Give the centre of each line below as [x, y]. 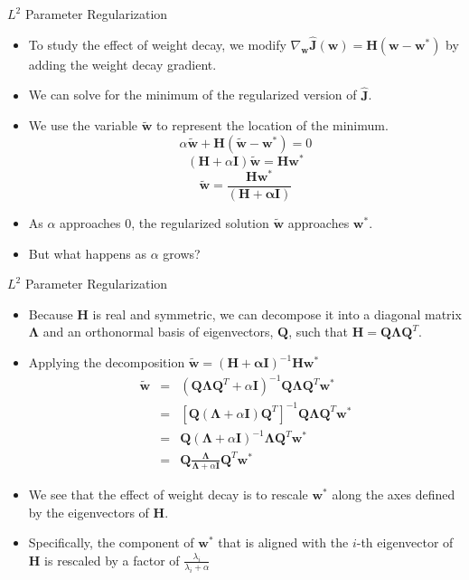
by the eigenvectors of [89, 512]
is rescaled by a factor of [112, 560]
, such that [319, 332]
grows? [182, 253]
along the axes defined [394, 494]
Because [51, 314]
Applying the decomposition [107, 362]
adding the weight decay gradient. [122, 64]
